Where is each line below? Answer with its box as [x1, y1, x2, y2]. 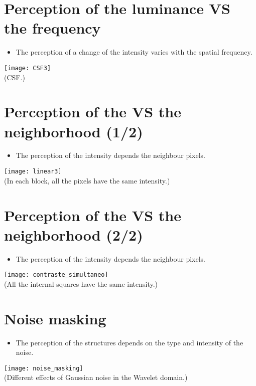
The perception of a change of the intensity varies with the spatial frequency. [16, 47, 252, 57]
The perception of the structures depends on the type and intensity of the [16, 337, 243, 347]
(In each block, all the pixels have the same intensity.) [4, 175, 170, 185]
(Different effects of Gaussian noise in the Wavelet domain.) [4, 372, 188, 382]
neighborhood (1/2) [4, 121, 143, 141]
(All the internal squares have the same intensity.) [4, 278, 158, 289]
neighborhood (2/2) [4, 224, 143, 245]
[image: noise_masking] [4, 364, 83, 372]
